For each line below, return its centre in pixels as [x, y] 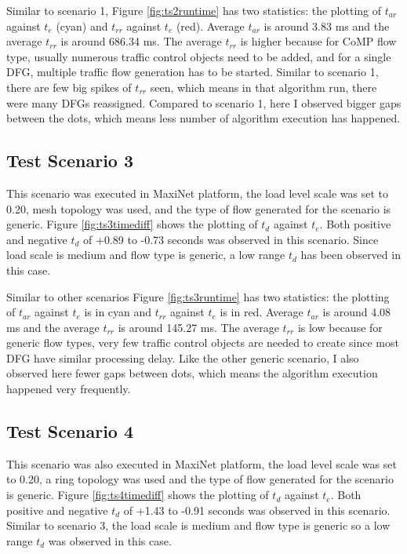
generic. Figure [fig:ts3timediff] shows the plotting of [132, 224]
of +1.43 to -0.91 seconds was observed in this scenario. [257, 510]
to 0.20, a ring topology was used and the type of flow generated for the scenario [200, 479]
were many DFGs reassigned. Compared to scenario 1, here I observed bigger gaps [204, 102]
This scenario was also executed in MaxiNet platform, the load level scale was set [202, 463]
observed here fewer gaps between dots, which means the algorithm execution [192, 373]
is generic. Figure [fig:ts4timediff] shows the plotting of [138, 495]
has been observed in [351, 255]
